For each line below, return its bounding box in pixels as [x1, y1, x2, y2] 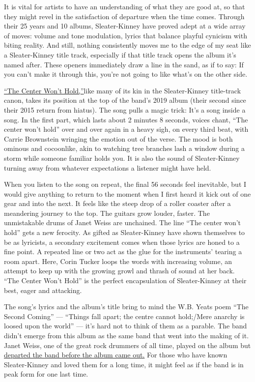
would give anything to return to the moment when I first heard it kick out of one [4, 188, 251, 199]
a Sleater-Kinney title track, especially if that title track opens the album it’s [4, 49, 236, 59]
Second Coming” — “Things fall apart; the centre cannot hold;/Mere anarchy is [4, 311, 245, 321]
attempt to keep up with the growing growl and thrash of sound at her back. [4, 265, 235, 276]
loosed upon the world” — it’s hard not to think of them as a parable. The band [4, 321, 247, 331]
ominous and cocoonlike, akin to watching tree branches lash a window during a [4, 143, 245, 153]
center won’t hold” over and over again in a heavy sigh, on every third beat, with [4, 124, 249, 134]
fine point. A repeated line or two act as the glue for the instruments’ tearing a [4, 246, 242, 257]
